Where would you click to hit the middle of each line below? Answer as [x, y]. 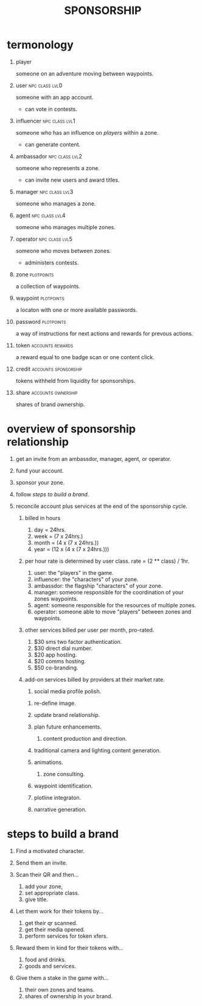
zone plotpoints [35, 274]
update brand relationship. [67, 715]
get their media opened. [55, 929]
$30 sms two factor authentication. [78, 641]
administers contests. [52, 262]
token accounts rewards [44, 345]
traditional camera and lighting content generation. [97, 750]
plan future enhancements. [68, 727]
